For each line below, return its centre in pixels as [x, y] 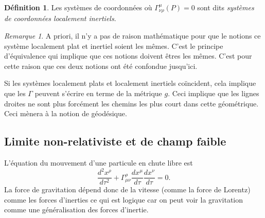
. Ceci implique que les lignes [214, 93]
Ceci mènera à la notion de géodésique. [66, 113]
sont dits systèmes [226, 7]
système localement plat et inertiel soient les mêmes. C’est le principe [114, 46]
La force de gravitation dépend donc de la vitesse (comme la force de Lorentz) [127, 189]
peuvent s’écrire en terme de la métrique [98, 93]
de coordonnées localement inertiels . [60, 18]
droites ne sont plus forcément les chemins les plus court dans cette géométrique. [131, 103]
